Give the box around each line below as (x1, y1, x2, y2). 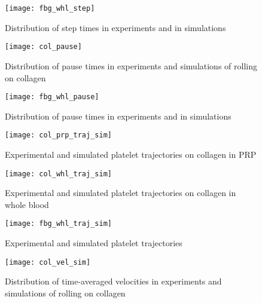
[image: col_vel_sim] (5, 258, 91, 267)
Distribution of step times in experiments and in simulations (5, 21, 226, 33)
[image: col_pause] (5, 42, 82, 51)
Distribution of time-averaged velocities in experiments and (5, 275, 222, 287)
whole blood (5, 198, 49, 210)
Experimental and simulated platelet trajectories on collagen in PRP (5, 148, 257, 160)
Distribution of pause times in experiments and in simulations (5, 109, 231, 122)
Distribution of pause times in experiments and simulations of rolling (5, 59, 257, 72)
